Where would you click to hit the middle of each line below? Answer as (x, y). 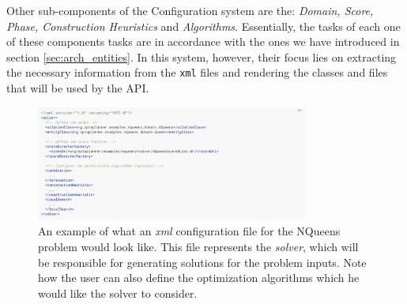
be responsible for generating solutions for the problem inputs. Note (202, 262)
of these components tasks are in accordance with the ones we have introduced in (203, 41)
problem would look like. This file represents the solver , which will (198, 246)
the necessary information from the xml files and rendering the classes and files (197, 72)
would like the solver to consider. (118, 293)
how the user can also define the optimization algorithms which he (199, 278)
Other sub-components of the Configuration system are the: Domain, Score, (190, 10)
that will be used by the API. (78, 88)
